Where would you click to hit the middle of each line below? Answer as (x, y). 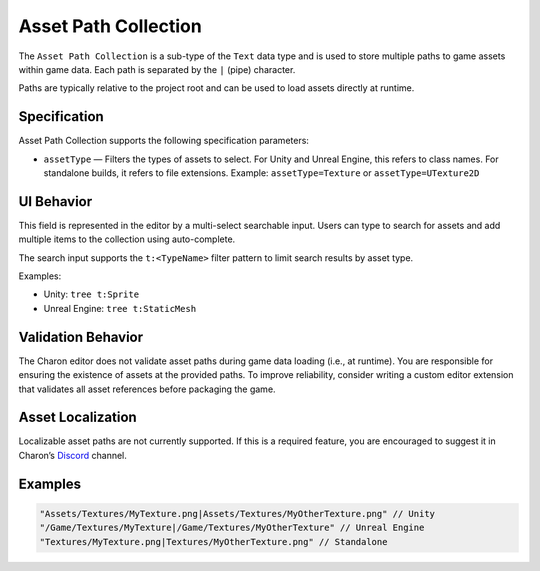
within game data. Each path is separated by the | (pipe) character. (157, 69)
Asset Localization (77, 417)
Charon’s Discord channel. (72, 455)
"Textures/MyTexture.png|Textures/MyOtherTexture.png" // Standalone (213, 541)
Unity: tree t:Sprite (91, 294)
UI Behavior (55, 201)
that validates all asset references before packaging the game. (147, 389)
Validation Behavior (81, 336)
